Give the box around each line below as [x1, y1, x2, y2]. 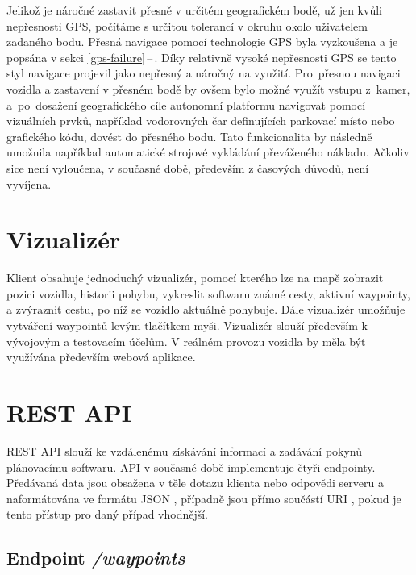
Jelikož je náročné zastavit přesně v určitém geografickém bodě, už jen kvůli [6, 2, 382, 18]
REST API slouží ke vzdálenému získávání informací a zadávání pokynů [6, 442, 363, 459]
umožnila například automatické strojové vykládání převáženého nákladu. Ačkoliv [6, 144, 410, 160]
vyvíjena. [6, 175, 52, 192]
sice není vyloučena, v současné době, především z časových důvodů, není [6, 159, 369, 176]
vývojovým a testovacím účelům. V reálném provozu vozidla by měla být [6, 332, 366, 349]
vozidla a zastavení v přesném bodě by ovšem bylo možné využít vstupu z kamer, [6, 80, 410, 97]
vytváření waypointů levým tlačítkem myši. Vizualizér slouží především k [6, 317, 368, 334]
